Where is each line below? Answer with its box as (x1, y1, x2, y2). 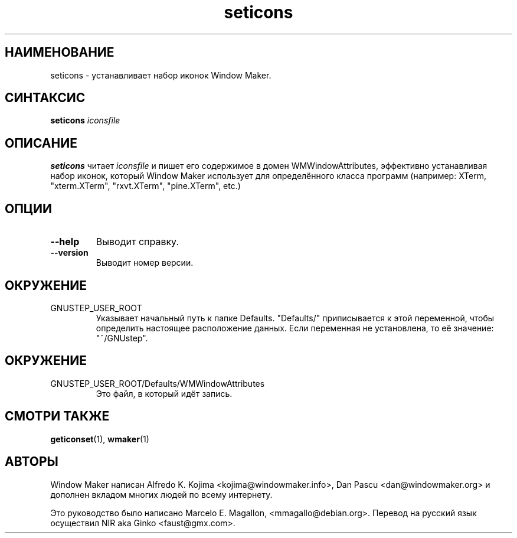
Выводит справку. (96, 236, 179, 248)
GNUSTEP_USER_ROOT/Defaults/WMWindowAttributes (50, 378, 265, 389)
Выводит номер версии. (96, 257, 194, 268)
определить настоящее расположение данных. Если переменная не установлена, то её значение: (96, 322, 494, 333)
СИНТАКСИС (5, 90, 86, 106)
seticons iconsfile (50, 115, 120, 126)
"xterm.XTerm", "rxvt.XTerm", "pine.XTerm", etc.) (50, 181, 241, 191)
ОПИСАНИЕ (5, 135, 77, 151)
